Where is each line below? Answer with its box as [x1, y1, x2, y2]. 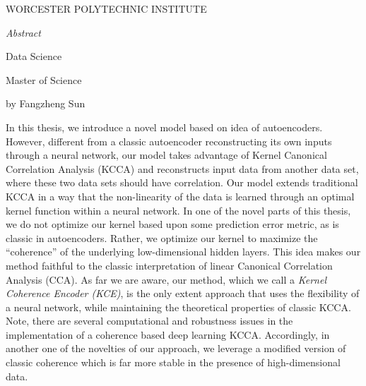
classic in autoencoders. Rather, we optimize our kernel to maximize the [6, 230, 318, 245]
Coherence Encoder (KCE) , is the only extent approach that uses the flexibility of [6, 286, 360, 301]
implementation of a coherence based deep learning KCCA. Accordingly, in [6, 327, 330, 342]
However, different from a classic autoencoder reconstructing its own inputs [6, 133, 332, 148]
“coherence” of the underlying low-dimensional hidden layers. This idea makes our [6, 244, 361, 259]
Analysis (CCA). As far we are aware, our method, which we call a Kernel [6, 272, 327, 287]
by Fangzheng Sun [6, 96, 85, 111]
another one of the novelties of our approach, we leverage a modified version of [6, 341, 346, 356]
